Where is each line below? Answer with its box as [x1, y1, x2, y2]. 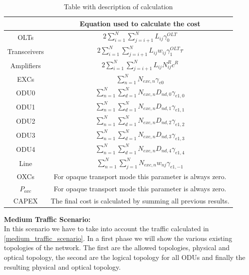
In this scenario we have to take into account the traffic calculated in [4, 223, 209, 234]
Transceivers [7, 46, 44, 56]
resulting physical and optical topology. [4, 261, 121, 272]
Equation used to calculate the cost [79, 18, 200, 28]
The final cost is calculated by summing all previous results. [51, 195, 230, 205]
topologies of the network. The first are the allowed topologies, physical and [4, 242, 230, 253]
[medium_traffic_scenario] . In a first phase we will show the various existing [4, 233, 232, 243]
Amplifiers [10, 60, 41, 70]
